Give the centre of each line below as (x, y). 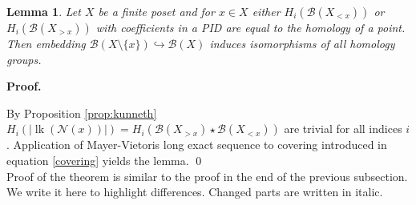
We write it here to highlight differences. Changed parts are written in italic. (195, 192)
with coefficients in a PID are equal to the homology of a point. (250, 27)
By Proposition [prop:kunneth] (82, 113)
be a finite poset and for (156, 11)
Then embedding (46, 43)
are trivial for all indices (343, 129)
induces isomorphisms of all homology (302, 43)
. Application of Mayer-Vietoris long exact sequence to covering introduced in (197, 145)
